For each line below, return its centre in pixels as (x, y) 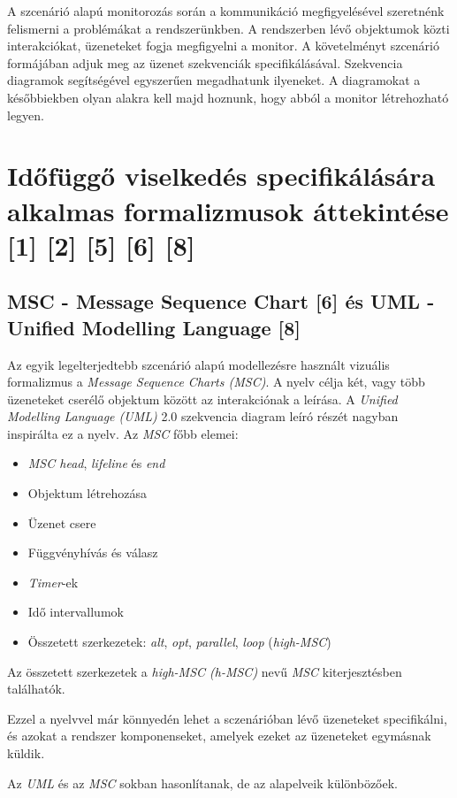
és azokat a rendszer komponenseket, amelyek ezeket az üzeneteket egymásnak (219, 736)
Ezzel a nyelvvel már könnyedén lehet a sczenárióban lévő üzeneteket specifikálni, (227, 718)
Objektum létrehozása (88, 493)
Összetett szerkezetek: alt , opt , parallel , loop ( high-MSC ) (179, 642)
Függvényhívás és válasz (93, 552)
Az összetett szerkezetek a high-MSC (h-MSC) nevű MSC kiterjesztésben (205, 671)
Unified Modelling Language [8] (154, 327)
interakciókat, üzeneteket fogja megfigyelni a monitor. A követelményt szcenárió (223, 46)
